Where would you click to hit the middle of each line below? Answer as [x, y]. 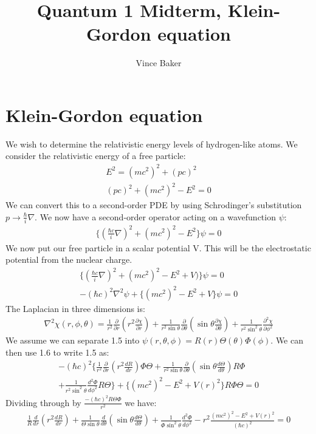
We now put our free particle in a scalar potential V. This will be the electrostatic [158, 247]
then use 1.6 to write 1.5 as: [57, 352]
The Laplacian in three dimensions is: [75, 308]
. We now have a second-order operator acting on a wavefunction [155, 216]
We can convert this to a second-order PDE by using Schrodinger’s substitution [154, 205]
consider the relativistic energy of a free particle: [96, 156]
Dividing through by [43, 402]
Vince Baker [159, 63]
